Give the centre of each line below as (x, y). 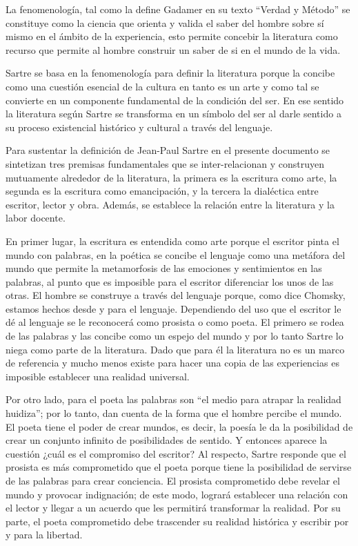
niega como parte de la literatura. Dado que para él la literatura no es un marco (175, 349)
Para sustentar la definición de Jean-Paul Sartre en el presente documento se (168, 150)
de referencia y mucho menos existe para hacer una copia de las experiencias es (172, 363)
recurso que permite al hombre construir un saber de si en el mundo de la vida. (173, 49)
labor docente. (36, 218)
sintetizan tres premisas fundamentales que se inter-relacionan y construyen (165, 163)
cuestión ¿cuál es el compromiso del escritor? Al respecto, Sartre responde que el (176, 453)
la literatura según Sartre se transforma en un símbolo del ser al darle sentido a (173, 114)
